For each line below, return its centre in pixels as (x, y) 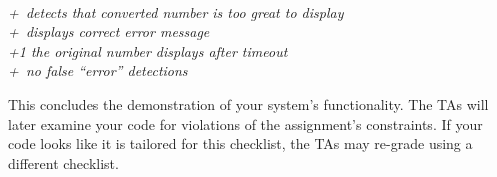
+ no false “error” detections (98, 70)
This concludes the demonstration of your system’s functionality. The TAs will (248, 103)
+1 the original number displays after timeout (148, 50)
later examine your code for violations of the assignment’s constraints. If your (245, 123)
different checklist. (63, 162)
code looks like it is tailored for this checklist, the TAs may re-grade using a (240, 143)
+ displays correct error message (109, 31)
